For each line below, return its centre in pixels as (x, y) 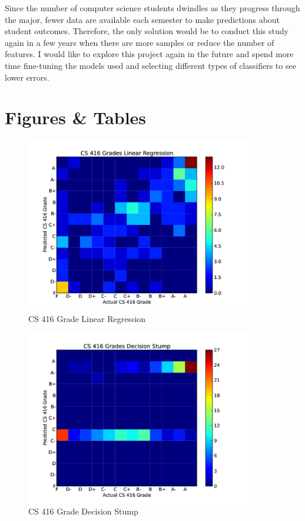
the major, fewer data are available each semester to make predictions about (142, 19)
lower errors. (27, 77)
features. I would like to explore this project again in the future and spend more (149, 54)
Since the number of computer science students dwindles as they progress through (152, 8)
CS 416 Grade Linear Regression (87, 318)
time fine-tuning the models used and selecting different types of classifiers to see (150, 65)
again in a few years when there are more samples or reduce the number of (140, 42)
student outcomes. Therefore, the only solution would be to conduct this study (147, 31)
